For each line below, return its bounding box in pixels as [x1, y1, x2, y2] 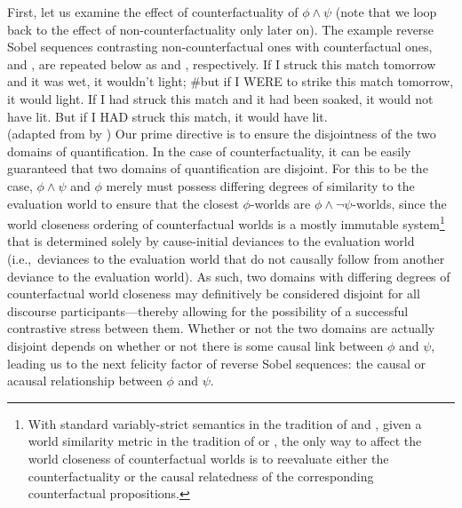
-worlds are [250, 194, 311, 212]
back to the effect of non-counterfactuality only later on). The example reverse [7, 20, 434, 38]
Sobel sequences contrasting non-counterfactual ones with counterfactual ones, [7, 37, 433, 56]
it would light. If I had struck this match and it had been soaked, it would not [7, 89, 434, 107]
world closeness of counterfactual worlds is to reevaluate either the [28, 448, 389, 467]
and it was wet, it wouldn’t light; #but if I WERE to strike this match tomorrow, [7, 72, 454, 91]
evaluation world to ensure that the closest [7, 194, 239, 212]
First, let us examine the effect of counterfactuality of [7, 3, 299, 20]
